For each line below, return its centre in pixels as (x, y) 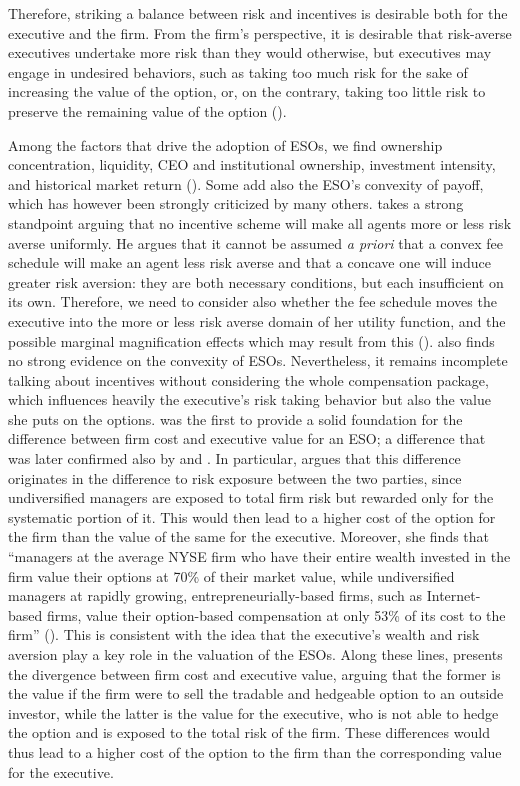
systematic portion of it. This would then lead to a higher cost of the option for (252, 516)
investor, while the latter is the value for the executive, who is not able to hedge (253, 712)
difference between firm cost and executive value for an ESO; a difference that (247, 438)
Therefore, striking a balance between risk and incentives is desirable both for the (258, 13)
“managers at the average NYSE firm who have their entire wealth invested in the (259, 556)
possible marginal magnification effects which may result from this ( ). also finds (251, 340)
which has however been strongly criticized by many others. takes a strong (236, 203)
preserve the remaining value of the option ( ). (147, 110)
